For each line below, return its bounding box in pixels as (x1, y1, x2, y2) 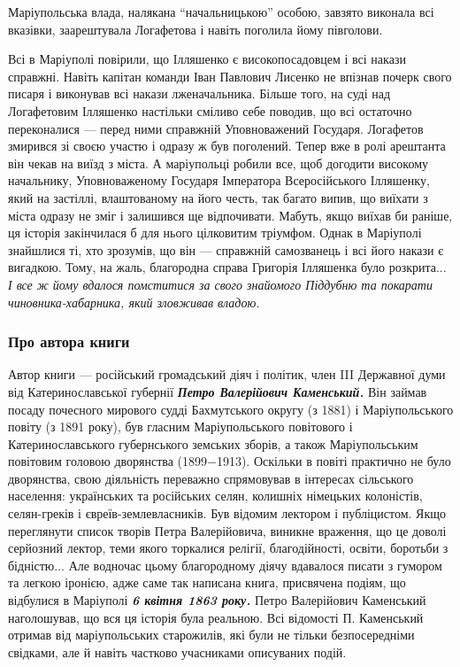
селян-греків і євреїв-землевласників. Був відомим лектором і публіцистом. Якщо (8, 504, 447, 523)
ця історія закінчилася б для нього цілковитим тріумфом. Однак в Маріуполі (8, 223, 422, 242)
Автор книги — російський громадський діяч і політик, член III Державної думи (8, 365, 446, 384)
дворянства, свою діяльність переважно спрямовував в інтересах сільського (8, 469, 414, 487)
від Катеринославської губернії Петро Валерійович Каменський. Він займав (8, 382, 427, 400)
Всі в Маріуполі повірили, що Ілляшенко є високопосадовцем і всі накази (8, 50, 406, 68)
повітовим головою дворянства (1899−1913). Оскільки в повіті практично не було (8, 452, 451, 470)
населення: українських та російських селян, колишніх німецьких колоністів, (8, 486, 423, 505)
